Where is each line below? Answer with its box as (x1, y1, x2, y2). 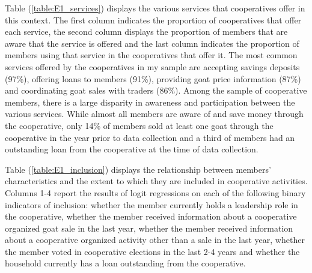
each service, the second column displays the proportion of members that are (5, 25, 288, 38)
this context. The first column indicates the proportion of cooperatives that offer (5, 13, 302, 26)
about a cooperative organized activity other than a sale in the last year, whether (5, 233, 305, 246)
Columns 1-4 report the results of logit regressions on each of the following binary (5, 186, 306, 199)
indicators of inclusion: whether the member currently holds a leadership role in (5, 198, 298, 211)
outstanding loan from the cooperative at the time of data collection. (5, 143, 258, 155)
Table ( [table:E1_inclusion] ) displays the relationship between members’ (5, 163, 271, 175)
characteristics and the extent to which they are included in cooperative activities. (5, 175, 308, 187)
